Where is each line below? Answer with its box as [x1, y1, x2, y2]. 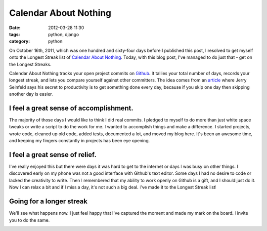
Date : [9, 25, 21, 31]
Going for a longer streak [9, 197, 88, 206]
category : [9, 38, 30, 44]
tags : [9, 31, 20, 37]
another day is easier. [9, 91, 53, 97]
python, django [48, 31, 79, 37]
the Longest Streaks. [9, 61, 52, 67]
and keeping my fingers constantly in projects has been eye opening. [9, 138, 150, 144]
